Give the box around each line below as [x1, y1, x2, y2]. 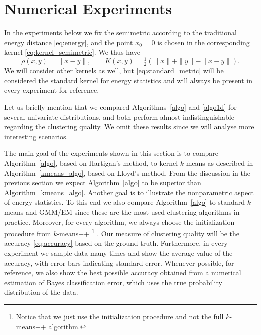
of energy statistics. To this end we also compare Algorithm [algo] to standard [4, 197, 245, 207]
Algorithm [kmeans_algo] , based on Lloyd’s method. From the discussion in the [4, 167, 250, 178]
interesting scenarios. [4, 131, 68, 141]
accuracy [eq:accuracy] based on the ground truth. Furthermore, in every [4, 238, 228, 248]
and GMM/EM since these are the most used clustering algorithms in [25, 206, 240, 217]
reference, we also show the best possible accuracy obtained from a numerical [4, 267, 241, 278]
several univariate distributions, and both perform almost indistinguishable [4, 111, 234, 122]
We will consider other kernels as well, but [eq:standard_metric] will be [4, 65, 224, 76]
